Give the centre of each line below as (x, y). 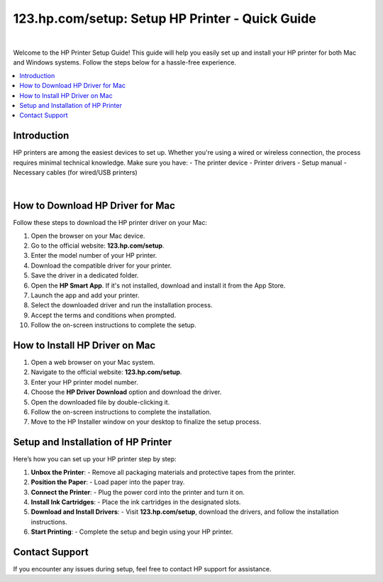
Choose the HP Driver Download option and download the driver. (126, 392)
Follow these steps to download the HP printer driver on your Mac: (110, 223)
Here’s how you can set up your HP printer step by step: (95, 459)
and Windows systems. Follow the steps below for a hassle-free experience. (125, 62)
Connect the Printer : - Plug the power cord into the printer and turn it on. (138, 492)
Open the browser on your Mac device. (88, 236)
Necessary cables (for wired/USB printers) (75, 172)
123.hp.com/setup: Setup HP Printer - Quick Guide (165, 18)
